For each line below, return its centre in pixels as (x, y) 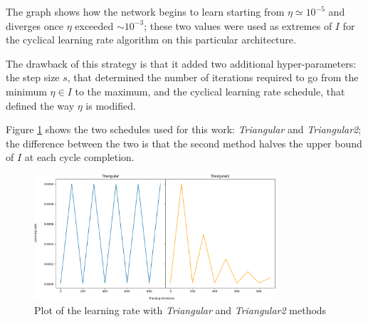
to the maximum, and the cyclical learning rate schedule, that (210, 91)
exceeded (94, 25)
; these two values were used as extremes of (238, 25)
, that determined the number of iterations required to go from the (213, 77)
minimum (26, 91)
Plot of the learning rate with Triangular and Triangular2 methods (180, 310)
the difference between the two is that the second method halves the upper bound (184, 143)
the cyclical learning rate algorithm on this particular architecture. (151, 40)
